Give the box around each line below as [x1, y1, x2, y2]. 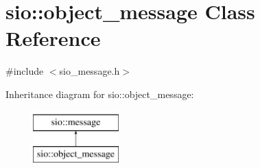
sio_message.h [59, 64, 120, 78]
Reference [5, 24, 101, 52]
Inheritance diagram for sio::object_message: [5, 86, 194, 101]
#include [5, 64, 44, 78]
